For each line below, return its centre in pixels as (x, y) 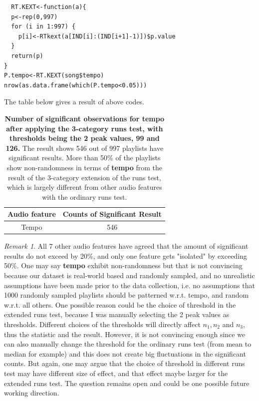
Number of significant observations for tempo (85, 118)
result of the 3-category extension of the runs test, (84, 177)
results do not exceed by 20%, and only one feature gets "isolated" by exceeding (126, 255)
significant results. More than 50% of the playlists (85, 158)
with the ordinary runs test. (85, 197)
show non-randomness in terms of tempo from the (84, 167)
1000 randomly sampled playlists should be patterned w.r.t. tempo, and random (127, 295)
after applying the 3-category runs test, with (85, 128)
